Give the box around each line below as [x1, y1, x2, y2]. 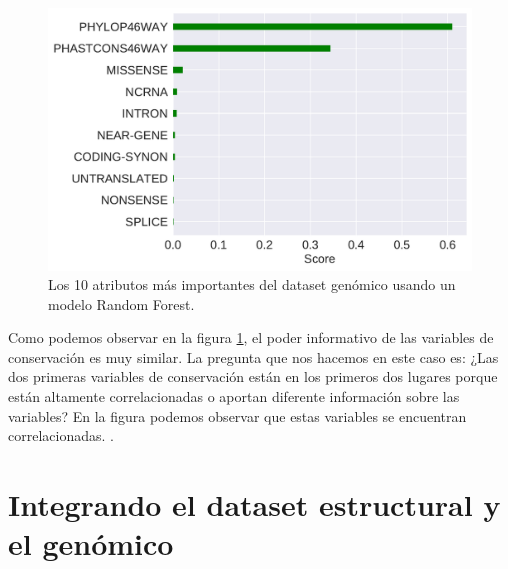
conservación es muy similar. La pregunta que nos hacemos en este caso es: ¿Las [8, 346, 499, 367]
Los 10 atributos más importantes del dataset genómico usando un [48, 274, 456, 295]
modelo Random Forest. [48, 293, 195, 314]
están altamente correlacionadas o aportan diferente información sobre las [8, 386, 460, 407]
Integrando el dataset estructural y [8, 484, 501, 525]
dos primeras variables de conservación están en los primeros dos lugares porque [8, 366, 498, 387]
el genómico [8, 523, 174, 564]
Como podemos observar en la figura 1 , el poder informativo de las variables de [8, 327, 494, 348]
